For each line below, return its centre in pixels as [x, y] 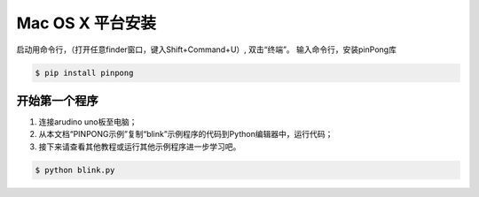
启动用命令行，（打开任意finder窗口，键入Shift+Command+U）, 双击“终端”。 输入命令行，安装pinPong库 [206, 49]
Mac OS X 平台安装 [86, 23]
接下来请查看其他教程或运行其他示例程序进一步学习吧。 [140, 147]
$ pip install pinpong [84, 72]
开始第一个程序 [57, 100]
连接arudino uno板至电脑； [88, 122]
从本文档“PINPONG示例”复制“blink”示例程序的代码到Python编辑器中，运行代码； [186, 134]
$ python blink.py [75, 170]
